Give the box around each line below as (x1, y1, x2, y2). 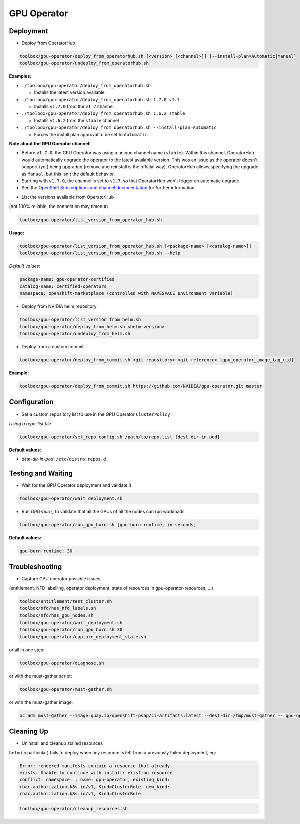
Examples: (9, 73, 32, 79)
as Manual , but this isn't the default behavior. (21, 171, 115, 177)
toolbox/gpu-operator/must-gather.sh (19, 686, 112, 692)
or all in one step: (9, 647, 45, 653)
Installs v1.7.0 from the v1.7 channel (34, 103, 114, 109)
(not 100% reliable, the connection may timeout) (9, 203, 108, 210)
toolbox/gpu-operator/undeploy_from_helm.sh (19, 331, 131, 336)
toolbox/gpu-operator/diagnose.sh (19, 660, 104, 666)
